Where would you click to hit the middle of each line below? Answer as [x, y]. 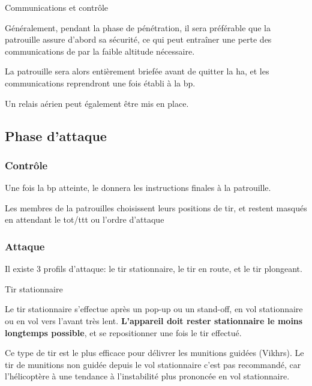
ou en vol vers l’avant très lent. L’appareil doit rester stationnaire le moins [154, 320]
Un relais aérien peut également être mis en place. [97, 103]
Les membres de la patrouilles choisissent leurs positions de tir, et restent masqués [156, 207]
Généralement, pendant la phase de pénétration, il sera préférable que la [138, 27]
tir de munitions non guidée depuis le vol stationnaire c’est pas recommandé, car [153, 364]
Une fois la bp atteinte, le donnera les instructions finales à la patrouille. [138, 188]
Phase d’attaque [56, 135]
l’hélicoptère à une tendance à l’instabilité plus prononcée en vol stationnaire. [147, 376]
